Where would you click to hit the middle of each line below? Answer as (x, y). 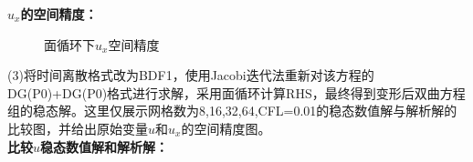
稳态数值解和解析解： (105, 146)
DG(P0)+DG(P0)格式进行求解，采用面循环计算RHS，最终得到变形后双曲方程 (236, 92)
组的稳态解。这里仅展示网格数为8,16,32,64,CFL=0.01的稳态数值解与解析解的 (232, 111)
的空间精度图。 (226, 128)
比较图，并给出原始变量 (78, 128)
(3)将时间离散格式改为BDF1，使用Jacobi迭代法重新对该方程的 (191, 75)
